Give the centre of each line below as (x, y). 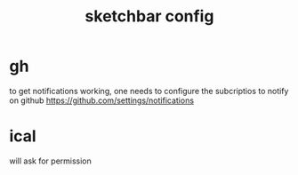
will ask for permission (50, 161)
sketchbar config (149, 16)
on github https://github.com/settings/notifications (101, 100)
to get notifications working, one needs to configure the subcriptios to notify (149, 91)
